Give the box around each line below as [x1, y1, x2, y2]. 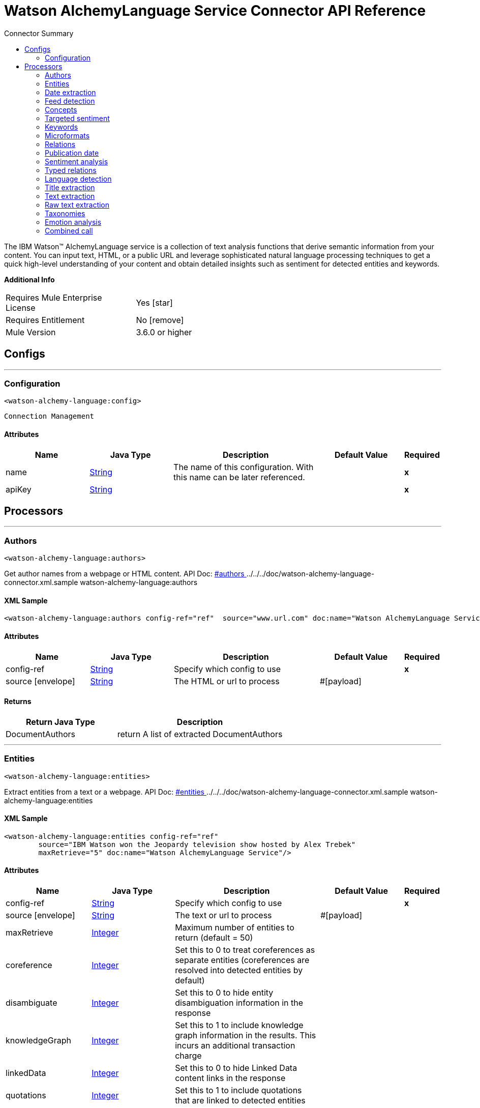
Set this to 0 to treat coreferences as [175, 945, 315, 955]
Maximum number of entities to [175, 922, 294, 932]
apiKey [6, 484, 32, 494]
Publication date [45, 148, 99, 157]
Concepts [45, 105, 77, 114]
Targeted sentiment [45, 113, 110, 123]
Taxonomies [45, 209, 85, 218]
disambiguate [6, 998, 57, 1008]
